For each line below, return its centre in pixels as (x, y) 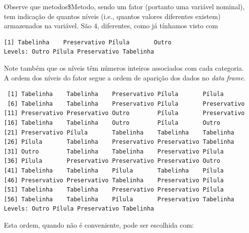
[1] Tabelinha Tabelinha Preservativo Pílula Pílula (116, 94)
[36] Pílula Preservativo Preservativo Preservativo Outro (112, 161)
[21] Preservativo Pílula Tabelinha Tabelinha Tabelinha (119, 132)
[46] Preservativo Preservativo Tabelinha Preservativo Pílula (114, 180)
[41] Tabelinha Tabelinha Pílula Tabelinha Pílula (114, 170)
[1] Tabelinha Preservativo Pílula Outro (88, 42)
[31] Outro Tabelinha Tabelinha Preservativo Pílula (114, 151)
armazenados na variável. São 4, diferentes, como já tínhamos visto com (111, 26)
